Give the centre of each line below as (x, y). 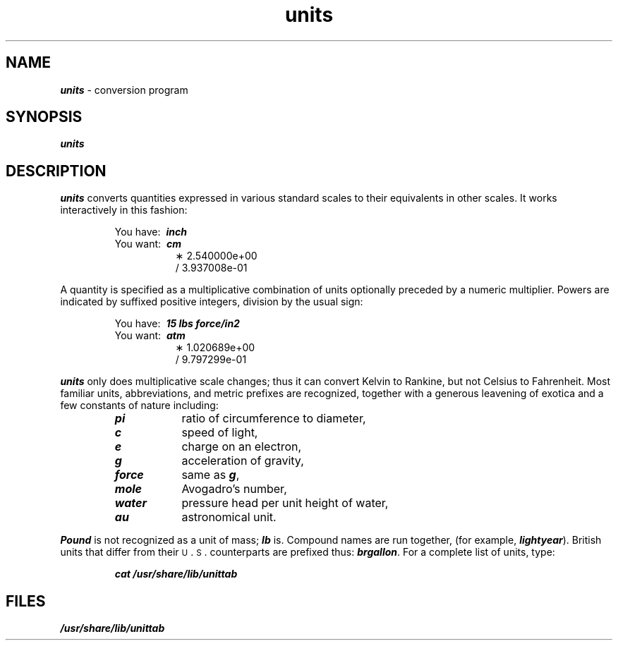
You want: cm (148, 244)
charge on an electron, (242, 447)
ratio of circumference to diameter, (274, 419)
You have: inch (151, 232)
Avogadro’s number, (234, 489)
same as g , (211, 475)
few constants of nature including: (139, 406)
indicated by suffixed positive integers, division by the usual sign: (212, 302)
